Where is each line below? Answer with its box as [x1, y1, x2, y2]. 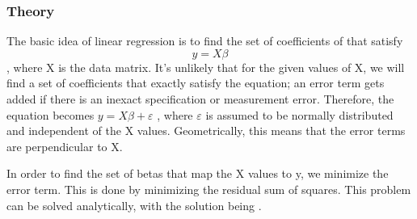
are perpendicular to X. [6, 137, 123, 154]
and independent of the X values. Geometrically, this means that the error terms [6, 122, 406, 139]
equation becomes [6, 106, 95, 123]
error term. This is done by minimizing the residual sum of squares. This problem [6, 180, 411, 197]
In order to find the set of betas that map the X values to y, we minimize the [6, 165, 389, 182]
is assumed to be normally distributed [205, 106, 394, 123]
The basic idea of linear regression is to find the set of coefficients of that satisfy [6, 32, 403, 49]
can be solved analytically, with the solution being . [6, 196, 262, 213]
